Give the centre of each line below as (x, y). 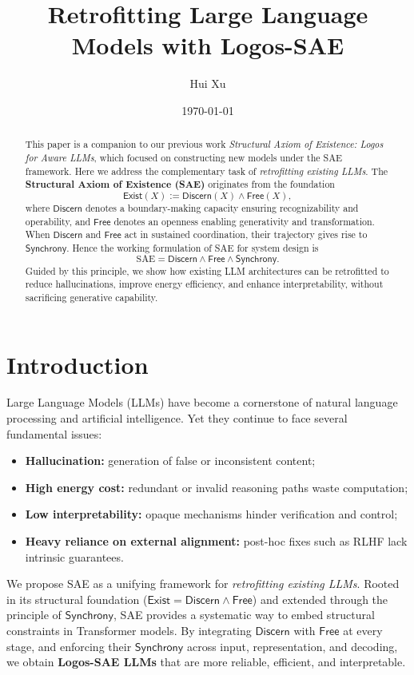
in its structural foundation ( (77, 599)
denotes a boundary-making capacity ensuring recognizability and (222, 207)
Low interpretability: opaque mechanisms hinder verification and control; (211, 514)
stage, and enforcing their (69, 646)
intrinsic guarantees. (74, 556)
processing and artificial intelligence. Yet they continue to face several (177, 418)
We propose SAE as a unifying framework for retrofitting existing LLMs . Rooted (203, 584)
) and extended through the (320, 599)
